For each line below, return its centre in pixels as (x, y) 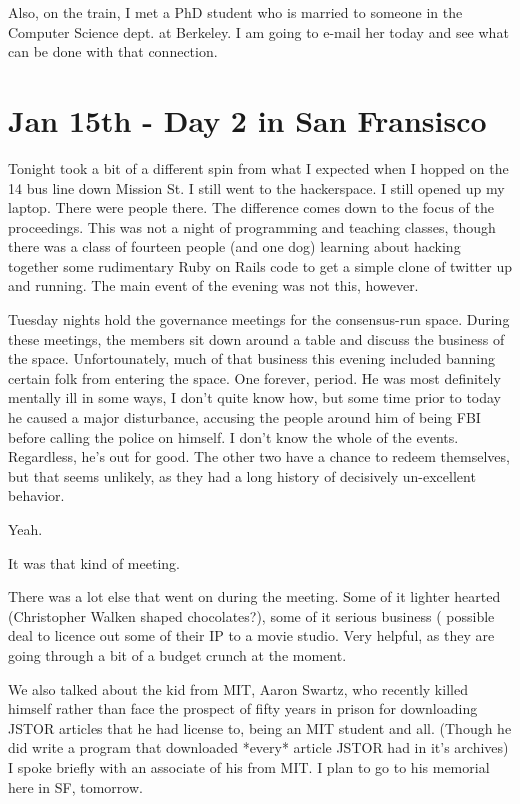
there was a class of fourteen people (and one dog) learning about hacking (234, 246)
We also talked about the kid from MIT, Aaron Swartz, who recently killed (238, 688)
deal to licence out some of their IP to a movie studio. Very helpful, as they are (251, 635)
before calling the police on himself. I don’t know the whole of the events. (233, 436)
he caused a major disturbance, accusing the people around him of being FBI (244, 417)
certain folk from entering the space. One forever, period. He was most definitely (254, 377)
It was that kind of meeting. (94, 562)
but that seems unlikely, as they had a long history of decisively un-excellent (242, 475)
